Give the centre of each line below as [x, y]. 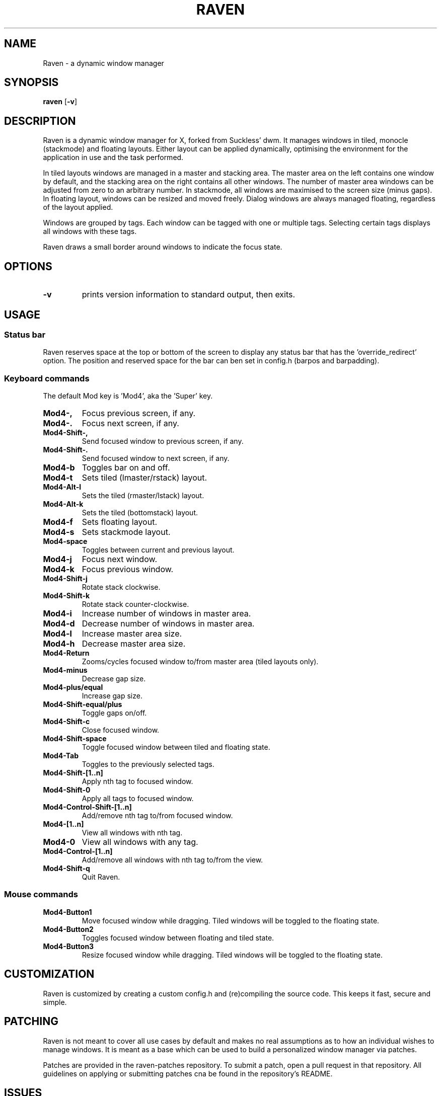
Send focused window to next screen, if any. [156, 458]
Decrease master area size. [134, 644]
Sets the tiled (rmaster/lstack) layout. [143, 496]
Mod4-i [57, 614]
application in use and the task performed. [113, 158]
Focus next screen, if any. [130, 423]
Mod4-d [59, 624]
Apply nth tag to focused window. [137, 781]
